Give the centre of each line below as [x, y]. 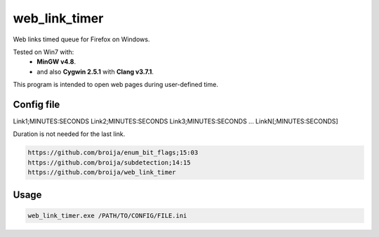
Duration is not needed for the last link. [69, 134]
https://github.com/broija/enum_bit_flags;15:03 [113, 153]
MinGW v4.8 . [56, 62]
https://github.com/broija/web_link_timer [102, 172]
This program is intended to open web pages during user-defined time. [116, 85]
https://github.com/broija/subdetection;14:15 [109, 162]
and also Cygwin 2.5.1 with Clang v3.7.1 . [95, 72]
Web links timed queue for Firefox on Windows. [81, 39]
